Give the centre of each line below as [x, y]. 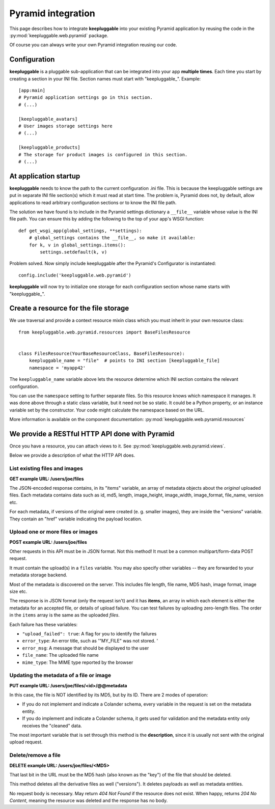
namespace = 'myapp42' [57, 368]
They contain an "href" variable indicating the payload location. [76, 519]
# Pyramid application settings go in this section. [86, 97]
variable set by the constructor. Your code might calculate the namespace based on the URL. [107, 410]
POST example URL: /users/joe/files [48, 542]
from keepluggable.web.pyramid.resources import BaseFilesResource [104, 332]
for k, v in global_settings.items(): [77, 245]
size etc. [18, 591]
